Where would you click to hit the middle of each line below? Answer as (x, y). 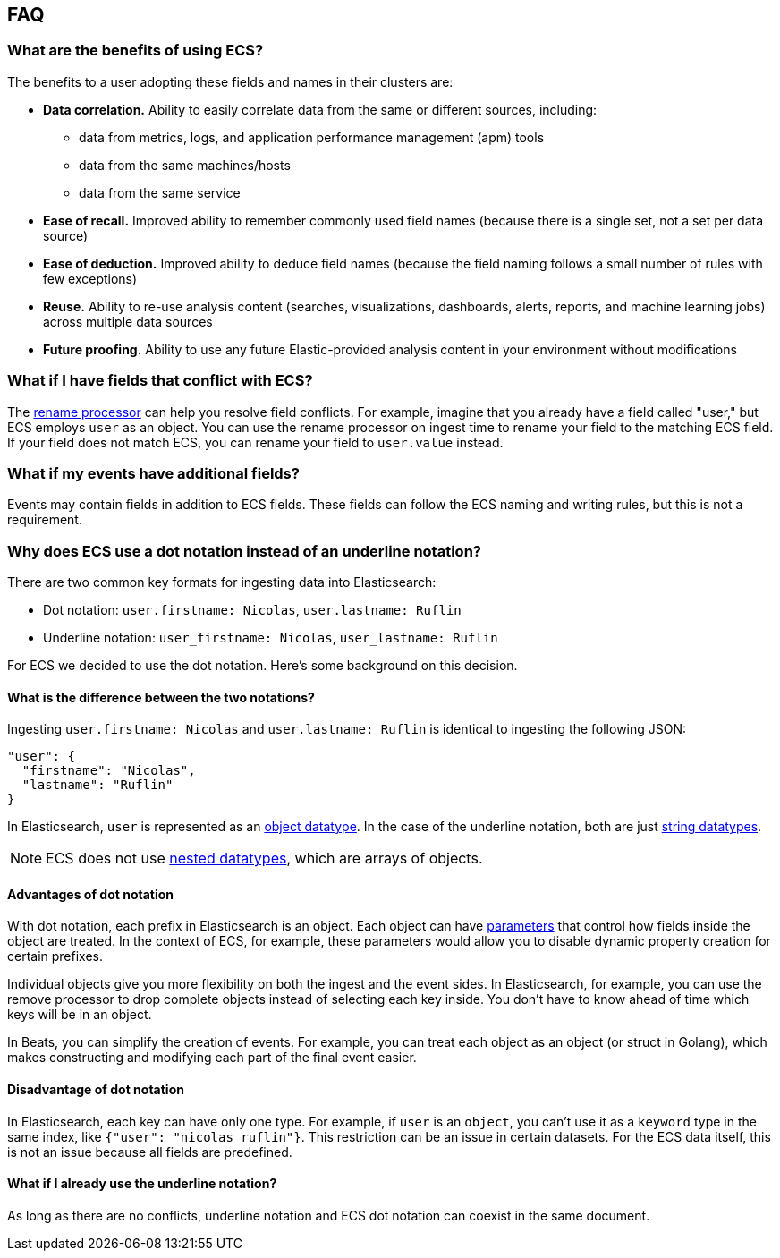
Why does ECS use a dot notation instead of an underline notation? (244, 551)
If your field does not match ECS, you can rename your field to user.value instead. (255, 442)
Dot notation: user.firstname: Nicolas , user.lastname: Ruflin (252, 610)
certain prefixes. (55, 956)
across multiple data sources (128, 321)
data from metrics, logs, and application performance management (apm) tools (312, 137)
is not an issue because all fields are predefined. (150, 1152)
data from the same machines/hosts (185, 165)
